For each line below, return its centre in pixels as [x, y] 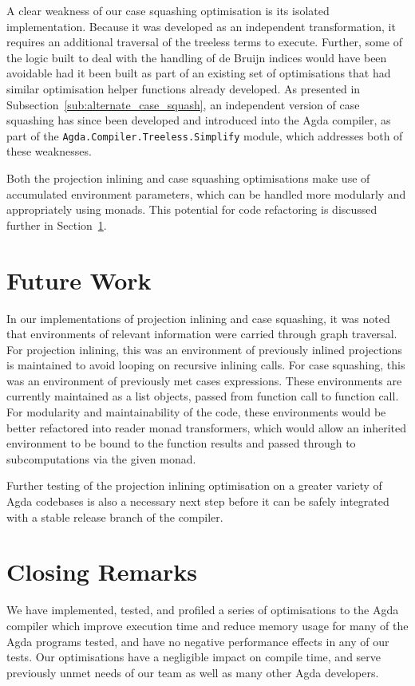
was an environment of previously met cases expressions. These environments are [204, 380]
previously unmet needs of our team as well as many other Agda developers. [193, 672]
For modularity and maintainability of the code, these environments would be [196, 412]
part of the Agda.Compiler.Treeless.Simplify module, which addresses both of [205, 135]
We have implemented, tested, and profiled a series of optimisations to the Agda [203, 610]
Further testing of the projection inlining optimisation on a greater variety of [194, 485]
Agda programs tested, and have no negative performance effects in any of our [198, 641]
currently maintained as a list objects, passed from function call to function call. [203, 396]
